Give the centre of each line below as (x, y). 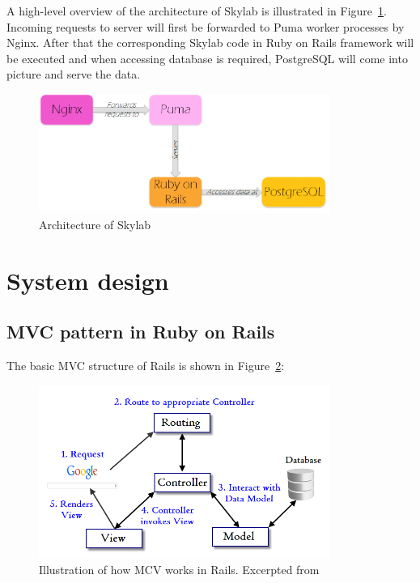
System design (88, 280)
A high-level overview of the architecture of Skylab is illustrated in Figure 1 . (197, 11)
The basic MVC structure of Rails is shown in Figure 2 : (146, 366)
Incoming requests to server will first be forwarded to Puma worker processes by (206, 26)
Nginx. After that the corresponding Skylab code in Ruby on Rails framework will (210, 43)
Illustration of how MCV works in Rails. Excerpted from (179, 570)
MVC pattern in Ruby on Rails (141, 332)
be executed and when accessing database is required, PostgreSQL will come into (207, 58)
